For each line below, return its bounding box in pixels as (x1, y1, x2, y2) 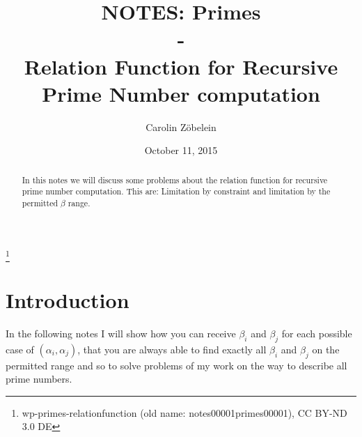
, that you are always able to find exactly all (77, 342, 267, 356)
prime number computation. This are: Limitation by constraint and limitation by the (22, 185, 331, 197)
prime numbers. (6, 371, 72, 386)
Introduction (6, 286, 129, 314)
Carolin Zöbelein (145, 119, 217, 134)
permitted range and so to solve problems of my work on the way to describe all (6, 358, 347, 372)
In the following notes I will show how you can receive (6, 326, 236, 341)
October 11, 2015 (144, 143, 218, 158)
